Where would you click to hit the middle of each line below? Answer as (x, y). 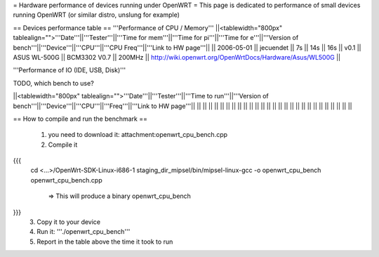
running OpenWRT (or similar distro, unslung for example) (97, 15)
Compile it (63, 145)
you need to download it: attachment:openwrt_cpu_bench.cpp (138, 135)
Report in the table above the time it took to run (105, 242)
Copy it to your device (69, 222)
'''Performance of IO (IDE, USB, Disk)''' (69, 70)
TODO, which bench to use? (53, 83)
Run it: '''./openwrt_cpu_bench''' (84, 232)
